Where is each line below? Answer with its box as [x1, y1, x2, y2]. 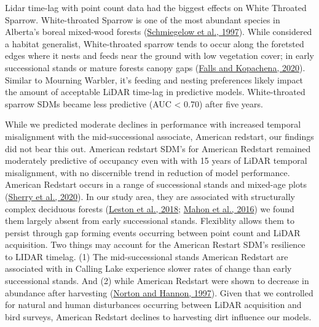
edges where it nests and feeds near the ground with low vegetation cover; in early [5, 49, 314, 62]
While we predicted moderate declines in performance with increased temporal [5, 118, 301, 131]
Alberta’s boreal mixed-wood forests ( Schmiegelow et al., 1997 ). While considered [5, 25, 312, 38]
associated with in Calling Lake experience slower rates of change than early [5, 262, 292, 275]
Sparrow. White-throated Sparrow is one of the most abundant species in [5, 13, 280, 26]
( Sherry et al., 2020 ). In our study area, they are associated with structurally [5, 190, 295, 202]
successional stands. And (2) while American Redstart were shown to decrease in [5, 274, 309, 287]
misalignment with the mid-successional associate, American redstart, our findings [5, 129, 314, 142]
